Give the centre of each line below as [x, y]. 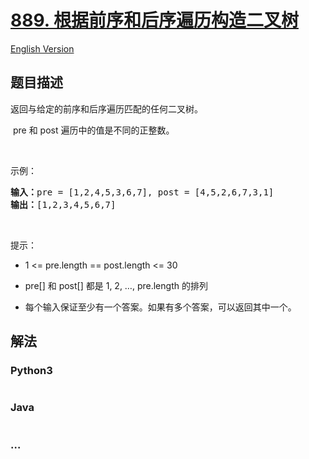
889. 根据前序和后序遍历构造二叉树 [154, 20]
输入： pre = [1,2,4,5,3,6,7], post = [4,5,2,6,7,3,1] [142, 192]
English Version [42, 48]
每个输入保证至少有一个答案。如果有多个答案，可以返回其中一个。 [160, 307]
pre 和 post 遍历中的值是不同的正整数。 [93, 130]
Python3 [31, 371]
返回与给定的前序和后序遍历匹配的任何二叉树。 [106, 108]
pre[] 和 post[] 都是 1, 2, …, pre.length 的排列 [116, 285]
